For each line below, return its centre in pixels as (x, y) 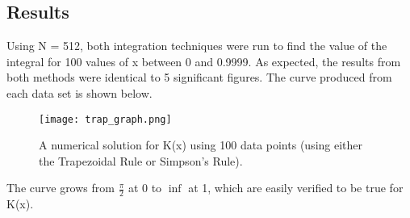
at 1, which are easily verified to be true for (296, 188)
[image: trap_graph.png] (105, 119)
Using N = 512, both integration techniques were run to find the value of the (197, 46)
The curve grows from (61, 188)
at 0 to (145, 188)
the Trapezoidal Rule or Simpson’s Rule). (141, 160)
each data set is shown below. (79, 92)
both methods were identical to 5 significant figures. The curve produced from (199, 77)
